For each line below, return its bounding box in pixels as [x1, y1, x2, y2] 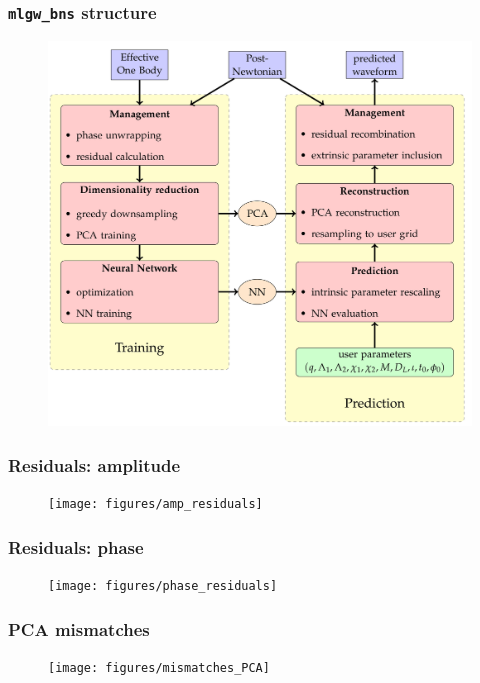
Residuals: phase [8, 534, 144, 559]
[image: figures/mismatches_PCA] [48, 660, 270, 675]
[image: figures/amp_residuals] [48, 497, 263, 512]
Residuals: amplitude [8, 452, 181, 477]
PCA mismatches [8, 616, 150, 641]
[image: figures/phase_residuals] [48, 578, 278, 593]
